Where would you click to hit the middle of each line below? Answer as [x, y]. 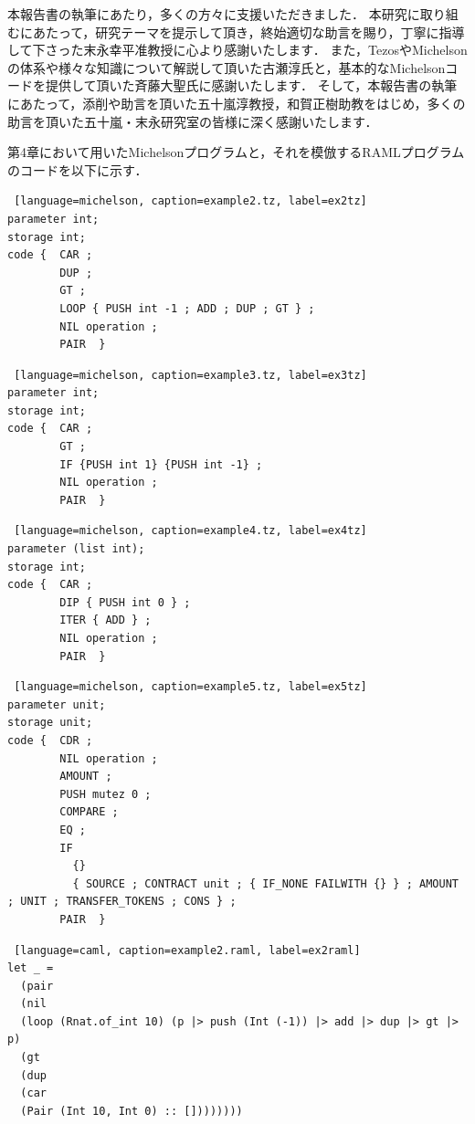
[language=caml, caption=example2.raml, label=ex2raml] [187, 950]
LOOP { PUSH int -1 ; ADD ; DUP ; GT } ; [187, 308]
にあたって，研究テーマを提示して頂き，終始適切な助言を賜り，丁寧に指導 [242, 32]
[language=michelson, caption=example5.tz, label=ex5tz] [190, 687]
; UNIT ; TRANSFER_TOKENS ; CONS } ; [122, 902]
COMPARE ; [89, 812]
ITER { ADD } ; [106, 620]
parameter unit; [57, 704]
